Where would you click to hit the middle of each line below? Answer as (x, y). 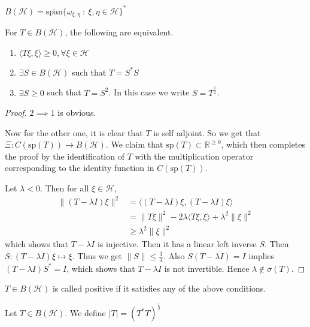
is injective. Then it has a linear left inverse (177, 244)
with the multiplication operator (194, 156)
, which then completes (263, 144)
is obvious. (77, 112)
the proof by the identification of (65, 156)
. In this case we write (149, 92)
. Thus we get (97, 255)
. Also (174, 255)
